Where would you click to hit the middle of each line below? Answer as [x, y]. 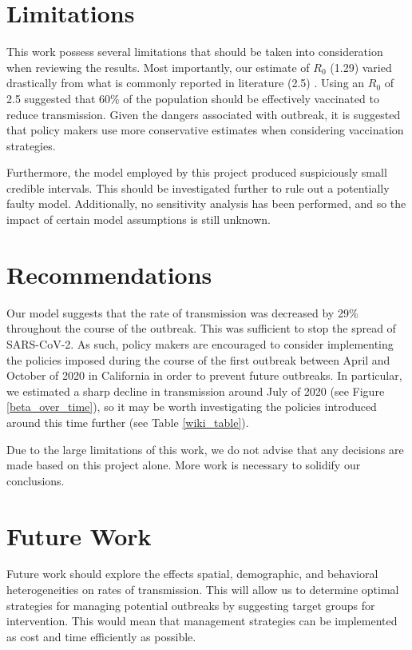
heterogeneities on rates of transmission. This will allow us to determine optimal [203, 590]
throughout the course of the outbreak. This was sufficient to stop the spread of [201, 328]
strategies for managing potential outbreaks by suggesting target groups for [191, 605]
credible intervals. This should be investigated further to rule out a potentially [198, 187]
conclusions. [36, 480]
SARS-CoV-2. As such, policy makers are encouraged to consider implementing [200, 343]
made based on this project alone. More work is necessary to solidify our [184, 465]
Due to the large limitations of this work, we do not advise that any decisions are [205, 449]
